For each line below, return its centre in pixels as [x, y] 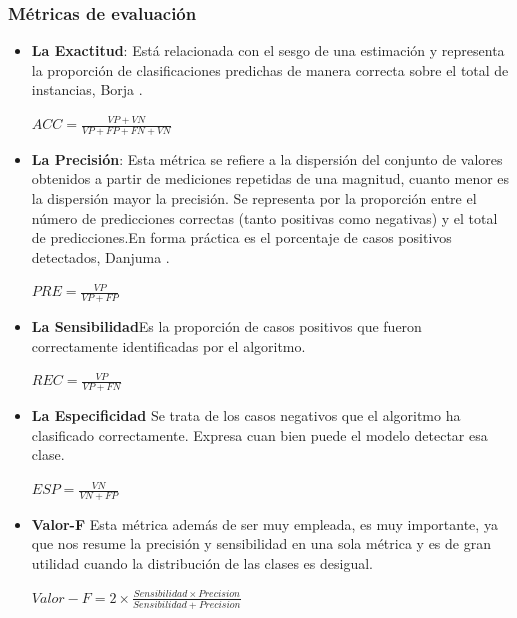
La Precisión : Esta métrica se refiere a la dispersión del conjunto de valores [267, 158]
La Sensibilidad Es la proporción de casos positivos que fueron [226, 326]
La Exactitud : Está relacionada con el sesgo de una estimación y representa [268, 50]
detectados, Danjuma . [100, 256]
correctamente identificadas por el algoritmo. [168, 345]
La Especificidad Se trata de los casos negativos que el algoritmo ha [246, 415]
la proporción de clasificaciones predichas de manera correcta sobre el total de [270, 69]
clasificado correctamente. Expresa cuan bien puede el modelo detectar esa [259, 434]
